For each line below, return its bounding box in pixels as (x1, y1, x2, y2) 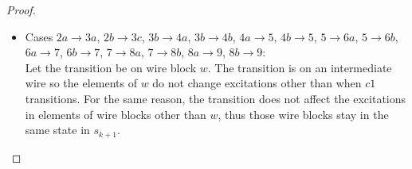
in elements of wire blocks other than (25, 106, 206, 122)
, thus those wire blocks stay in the (218, 106, 389, 122)
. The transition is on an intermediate (207, 59, 392, 75)
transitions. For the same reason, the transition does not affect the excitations (25, 90, 406, 106)
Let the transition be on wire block (25, 59, 197, 75)
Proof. (6, 2, 36, 17)
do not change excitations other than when (152, 75, 362, 91)
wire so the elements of (25, 75, 137, 91)
